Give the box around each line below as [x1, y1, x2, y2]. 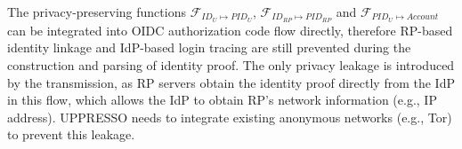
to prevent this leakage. [7, 125, 135, 144]
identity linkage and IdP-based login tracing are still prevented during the [7, 38, 411, 57]
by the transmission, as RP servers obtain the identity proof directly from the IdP [7, 73, 455, 91]
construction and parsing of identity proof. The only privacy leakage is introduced [7, 56, 455, 74]
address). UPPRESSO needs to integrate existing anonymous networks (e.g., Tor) [7, 107, 452, 126]
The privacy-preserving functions [7, 3, 186, 20]
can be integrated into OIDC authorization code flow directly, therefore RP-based [7, 20, 453, 39]
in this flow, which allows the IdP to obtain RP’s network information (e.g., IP [7, 90, 437, 109]
